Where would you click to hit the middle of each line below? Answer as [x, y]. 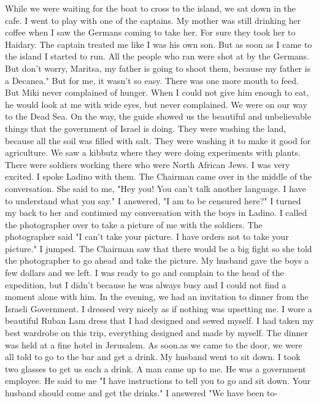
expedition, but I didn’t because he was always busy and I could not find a [146, 284]
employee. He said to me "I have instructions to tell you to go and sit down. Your [158, 381]
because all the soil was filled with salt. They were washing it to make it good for [158, 140]
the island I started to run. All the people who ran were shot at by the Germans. [157, 56]
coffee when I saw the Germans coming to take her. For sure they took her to [150, 32]
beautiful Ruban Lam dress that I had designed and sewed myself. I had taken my [159, 320]
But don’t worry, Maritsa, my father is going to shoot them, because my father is [158, 68]
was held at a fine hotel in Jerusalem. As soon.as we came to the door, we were [154, 344]
